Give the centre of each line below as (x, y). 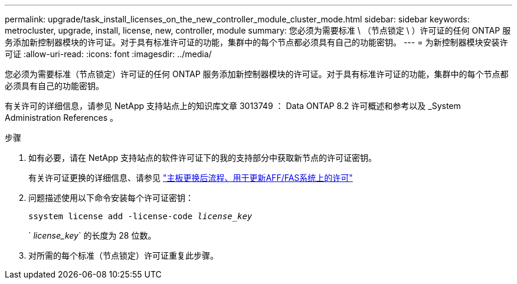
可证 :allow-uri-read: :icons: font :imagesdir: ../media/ (108, 54)
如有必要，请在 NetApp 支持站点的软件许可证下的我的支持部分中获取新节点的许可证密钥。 (202, 158)
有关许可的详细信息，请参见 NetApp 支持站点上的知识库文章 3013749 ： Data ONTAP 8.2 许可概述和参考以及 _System (233, 106)
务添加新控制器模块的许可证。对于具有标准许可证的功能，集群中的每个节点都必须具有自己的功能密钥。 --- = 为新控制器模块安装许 (256, 42)
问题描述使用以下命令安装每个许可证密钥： (111, 198)
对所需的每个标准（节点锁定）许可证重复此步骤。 (123, 255)
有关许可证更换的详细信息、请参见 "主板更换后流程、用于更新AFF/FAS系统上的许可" (191, 178)
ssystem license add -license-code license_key (140, 216)
